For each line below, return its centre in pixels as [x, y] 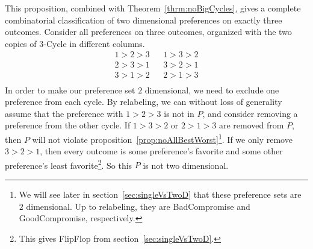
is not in [179, 113]
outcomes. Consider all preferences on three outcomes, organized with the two [148, 32]
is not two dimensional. [186, 165]
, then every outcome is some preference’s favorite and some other [161, 151]
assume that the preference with [64, 113]
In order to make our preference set [70, 90]
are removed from [251, 125]
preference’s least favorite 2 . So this [69, 164]
